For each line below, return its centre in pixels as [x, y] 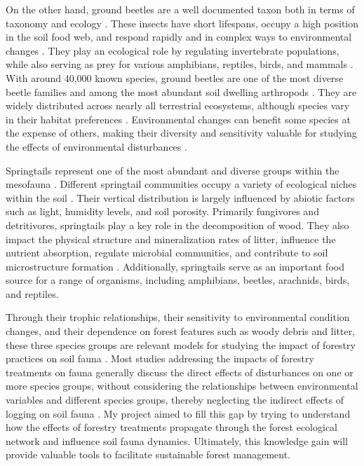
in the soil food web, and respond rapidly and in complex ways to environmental [179, 37]
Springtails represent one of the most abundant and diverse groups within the [173, 170]
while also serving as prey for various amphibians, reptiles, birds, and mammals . [180, 64]
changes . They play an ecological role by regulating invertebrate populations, [173, 50]
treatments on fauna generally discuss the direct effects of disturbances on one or [180, 372]
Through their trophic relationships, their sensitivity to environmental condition [178, 317]
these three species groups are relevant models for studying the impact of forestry [181, 344]
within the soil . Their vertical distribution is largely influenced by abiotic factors [180, 197]
